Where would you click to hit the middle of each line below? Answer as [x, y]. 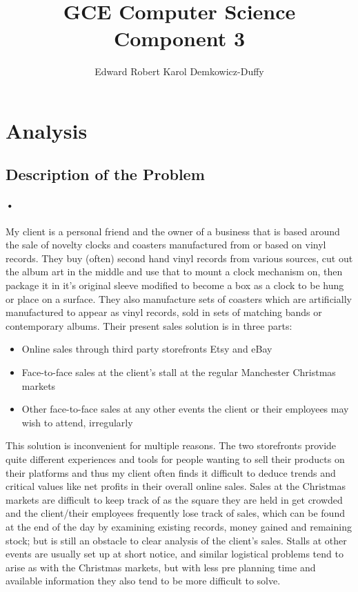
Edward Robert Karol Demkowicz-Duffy [179, 71]
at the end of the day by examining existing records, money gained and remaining [179, 526]
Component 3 [179, 38]
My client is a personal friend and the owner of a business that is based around [173, 231]
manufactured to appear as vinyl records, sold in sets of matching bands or [164, 312]
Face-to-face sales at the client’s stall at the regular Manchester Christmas [179, 372]
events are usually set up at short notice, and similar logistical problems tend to [175, 554]
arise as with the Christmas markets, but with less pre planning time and [161, 567]
